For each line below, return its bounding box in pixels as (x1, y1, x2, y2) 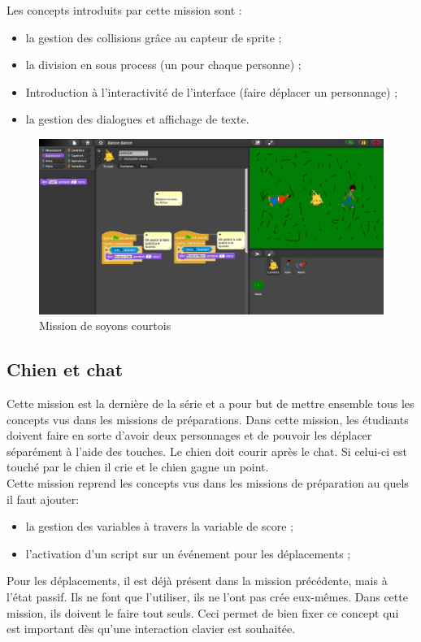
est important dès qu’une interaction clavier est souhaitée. (7, 620, 296, 637)
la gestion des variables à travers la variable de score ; (25, 518, 293, 535)
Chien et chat (7, 357, 124, 382)
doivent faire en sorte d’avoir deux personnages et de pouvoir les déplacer (7, 427, 372, 444)
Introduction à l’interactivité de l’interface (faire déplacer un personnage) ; (25, 83, 398, 100)
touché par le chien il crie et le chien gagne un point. (7, 458, 269, 475)
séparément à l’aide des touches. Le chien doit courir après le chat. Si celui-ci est (7, 442, 407, 459)
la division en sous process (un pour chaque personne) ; (25, 56, 302, 73)
